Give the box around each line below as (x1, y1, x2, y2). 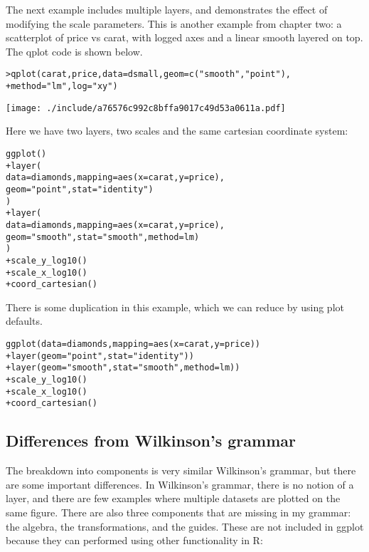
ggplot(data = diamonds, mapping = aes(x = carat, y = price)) (6, 339, 261, 349)
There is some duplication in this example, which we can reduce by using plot (6, 299, 344, 314)
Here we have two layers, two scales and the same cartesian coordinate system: (6, 123, 348, 138)
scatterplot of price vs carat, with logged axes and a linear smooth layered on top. (6, 30, 363, 45)
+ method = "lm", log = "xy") (6, 81, 118, 92)
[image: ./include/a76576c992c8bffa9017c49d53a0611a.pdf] (6, 103, 286, 113)
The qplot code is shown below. (6, 43, 143, 58)
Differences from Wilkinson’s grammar (6, 429, 296, 452)
